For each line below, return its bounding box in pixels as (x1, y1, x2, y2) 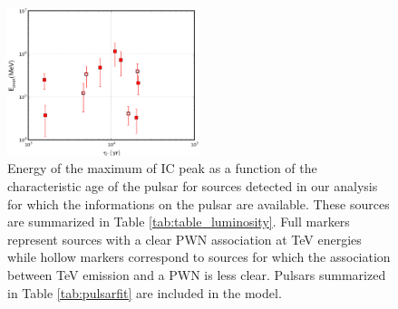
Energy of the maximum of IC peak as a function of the (7, 159, 317, 178)
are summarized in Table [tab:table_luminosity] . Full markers (7, 212, 350, 231)
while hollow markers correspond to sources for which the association (7, 247, 391, 266)
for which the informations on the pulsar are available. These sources (7, 194, 390, 213)
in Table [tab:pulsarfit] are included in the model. (7, 283, 282, 302)
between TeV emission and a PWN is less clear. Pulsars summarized (7, 265, 386, 284)
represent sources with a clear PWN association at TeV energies (7, 229, 362, 248)
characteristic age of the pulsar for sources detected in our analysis (7, 176, 378, 195)
